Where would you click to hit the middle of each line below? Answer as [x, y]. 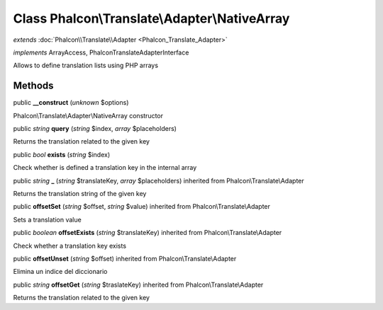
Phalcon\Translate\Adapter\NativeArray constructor [88, 115]
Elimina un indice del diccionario [60, 272]
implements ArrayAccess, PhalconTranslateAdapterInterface [101, 52]
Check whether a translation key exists [70, 246]
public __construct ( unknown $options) [71, 103]
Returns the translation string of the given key [80, 193]
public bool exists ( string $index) [62, 154]
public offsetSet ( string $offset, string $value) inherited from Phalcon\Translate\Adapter [142, 207]
